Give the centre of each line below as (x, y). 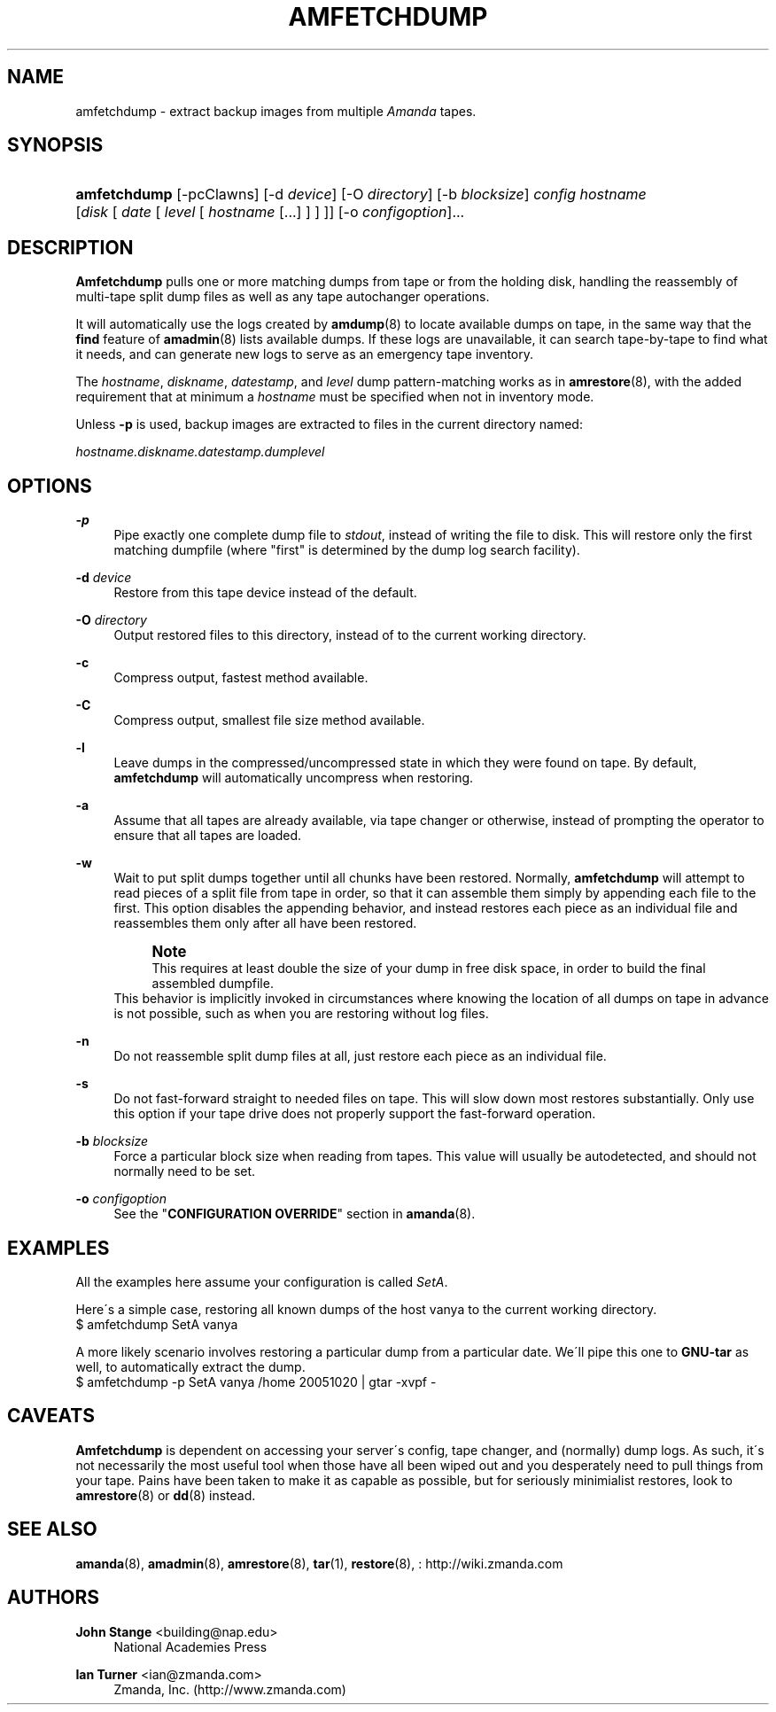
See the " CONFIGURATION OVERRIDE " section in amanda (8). (295, 1214)
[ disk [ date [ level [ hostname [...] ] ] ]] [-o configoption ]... (270, 212)
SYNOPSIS (55, 145)
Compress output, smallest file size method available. (269, 720)
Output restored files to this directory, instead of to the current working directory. (350, 635)
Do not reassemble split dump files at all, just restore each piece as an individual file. (360, 1056)
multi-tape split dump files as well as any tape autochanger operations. (283, 297)
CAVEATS (51, 1416)
